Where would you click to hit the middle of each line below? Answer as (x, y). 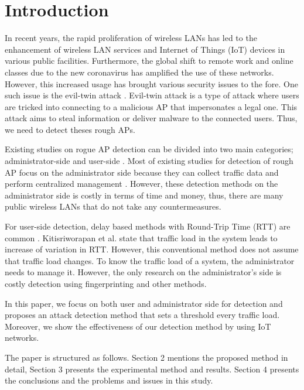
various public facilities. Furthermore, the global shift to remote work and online (149, 61)
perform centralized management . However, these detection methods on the (141, 184)
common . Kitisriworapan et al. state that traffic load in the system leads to (141, 237)
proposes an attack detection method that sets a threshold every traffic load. (142, 315)
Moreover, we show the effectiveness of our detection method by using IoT (138, 326)
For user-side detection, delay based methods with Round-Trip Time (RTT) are (148, 226)
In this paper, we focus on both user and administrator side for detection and (144, 303)
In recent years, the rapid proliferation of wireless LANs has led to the (131, 38)
